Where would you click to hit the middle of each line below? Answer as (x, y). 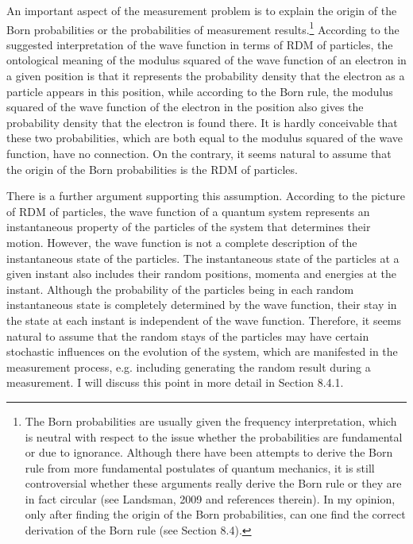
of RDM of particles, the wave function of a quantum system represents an (188, 211)
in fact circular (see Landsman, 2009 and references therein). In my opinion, (210, 498)
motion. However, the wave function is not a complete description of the (182, 242)
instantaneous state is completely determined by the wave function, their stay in (202, 305)
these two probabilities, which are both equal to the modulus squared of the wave (205, 138)
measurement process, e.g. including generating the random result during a (189, 367)
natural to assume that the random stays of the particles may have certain (188, 336)
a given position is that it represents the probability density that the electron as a (206, 76)
